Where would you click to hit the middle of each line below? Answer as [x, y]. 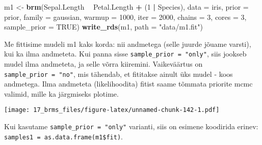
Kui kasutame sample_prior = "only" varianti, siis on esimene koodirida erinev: [131, 126]
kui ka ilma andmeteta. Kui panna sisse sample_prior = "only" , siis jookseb [125, 54]
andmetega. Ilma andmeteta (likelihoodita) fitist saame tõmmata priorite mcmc [128, 84]
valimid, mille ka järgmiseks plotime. [61, 93]
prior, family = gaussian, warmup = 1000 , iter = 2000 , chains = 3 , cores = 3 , [125, 17]
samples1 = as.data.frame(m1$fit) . [63, 136]
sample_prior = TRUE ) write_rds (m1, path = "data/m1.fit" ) [103, 27]
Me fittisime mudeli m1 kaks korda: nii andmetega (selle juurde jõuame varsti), [128, 43]
